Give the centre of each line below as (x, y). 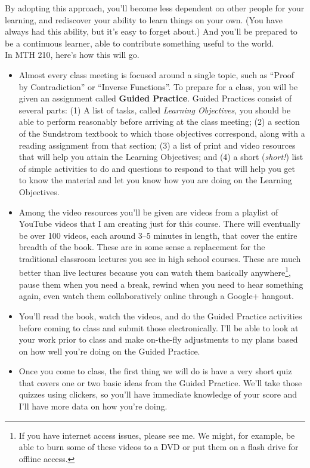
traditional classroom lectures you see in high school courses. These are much (160, 258)
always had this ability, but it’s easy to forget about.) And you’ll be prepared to (151, 31)
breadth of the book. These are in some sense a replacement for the (142, 247)
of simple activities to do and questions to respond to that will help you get (157, 168)
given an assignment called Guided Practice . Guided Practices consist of (155, 98)
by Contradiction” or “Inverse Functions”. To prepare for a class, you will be (158, 86)
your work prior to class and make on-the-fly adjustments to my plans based (158, 339)
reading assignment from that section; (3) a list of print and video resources (157, 145)
